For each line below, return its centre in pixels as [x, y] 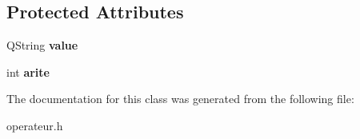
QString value [42, 45]
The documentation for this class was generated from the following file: [180, 99]
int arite [28, 71]
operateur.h [35, 125]
